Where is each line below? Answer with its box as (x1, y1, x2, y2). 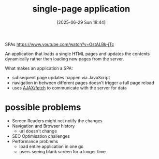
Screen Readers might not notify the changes (12, 117, 102, 124)
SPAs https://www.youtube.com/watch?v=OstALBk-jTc (5, 41, 115, 47)
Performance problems (12, 138, 58, 144)
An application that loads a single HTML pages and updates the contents (5, 51, 150, 57)
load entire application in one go (19, 144, 84, 149)
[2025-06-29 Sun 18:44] (57, 19, 106, 25)
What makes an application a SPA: (5, 65, 73, 71)
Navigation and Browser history (12, 123, 75, 129)
